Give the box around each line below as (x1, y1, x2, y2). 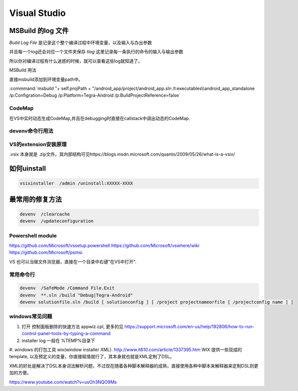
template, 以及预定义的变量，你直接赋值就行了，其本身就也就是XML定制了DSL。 (9, 354, 175, 360)
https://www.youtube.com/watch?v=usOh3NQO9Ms (9, 379, 117, 385)
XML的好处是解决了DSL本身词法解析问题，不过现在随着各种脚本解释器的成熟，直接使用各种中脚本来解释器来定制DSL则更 (9, 363, 259, 369)
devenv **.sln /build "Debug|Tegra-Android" (19, 292, 133, 298)
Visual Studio (9, 7, 66, 18)
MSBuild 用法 (9, 67, 37, 73)
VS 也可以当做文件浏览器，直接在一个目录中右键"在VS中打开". (9, 258, 137, 264)
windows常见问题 (9, 313, 52, 320)
